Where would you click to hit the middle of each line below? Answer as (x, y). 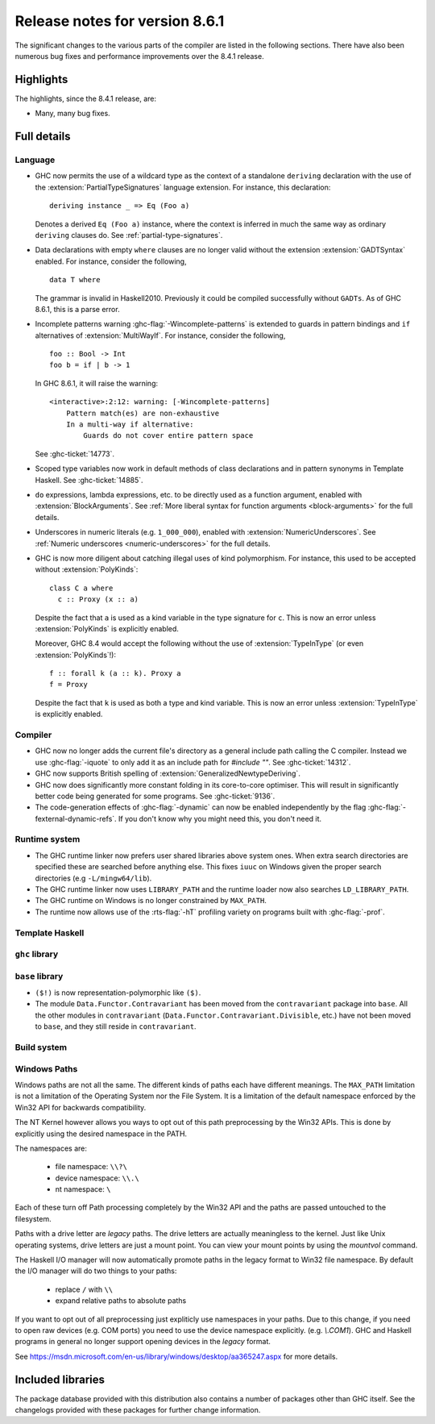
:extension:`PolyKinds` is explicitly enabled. (107, 628)
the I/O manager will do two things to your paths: (96, 1271)
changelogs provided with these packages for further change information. (138, 1410)
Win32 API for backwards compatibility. (81, 1107)
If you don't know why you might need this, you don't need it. (220, 818)
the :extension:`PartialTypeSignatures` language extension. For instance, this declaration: (183, 187)
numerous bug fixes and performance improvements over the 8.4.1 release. (140, 56)
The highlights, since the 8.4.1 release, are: (86, 98)
